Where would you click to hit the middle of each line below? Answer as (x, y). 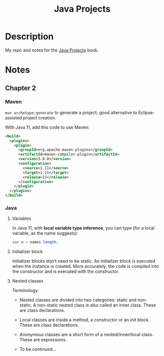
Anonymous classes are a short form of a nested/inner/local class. (86, 334)
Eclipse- (147, 112)
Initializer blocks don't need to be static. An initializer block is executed (84, 261)
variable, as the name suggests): (45, 233)
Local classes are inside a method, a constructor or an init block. (85, 320)
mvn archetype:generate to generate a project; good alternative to (71, 112)
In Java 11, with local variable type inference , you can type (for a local (83, 228)
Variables (22, 218)
